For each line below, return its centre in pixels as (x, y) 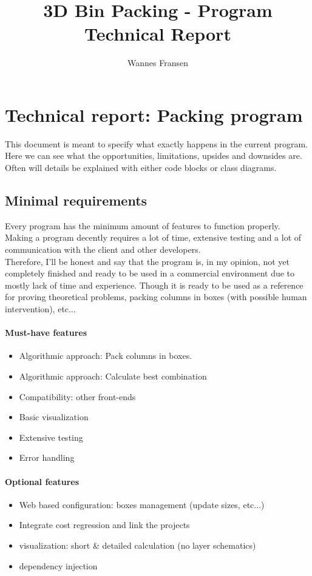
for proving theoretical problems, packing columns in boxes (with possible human (156, 297)
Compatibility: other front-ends (77, 396)
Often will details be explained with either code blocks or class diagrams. (141, 168)
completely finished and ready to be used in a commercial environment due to (150, 273)
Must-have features (46, 333)
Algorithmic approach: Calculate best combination (113, 376)
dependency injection (58, 565)
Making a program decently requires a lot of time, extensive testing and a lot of (153, 237)
